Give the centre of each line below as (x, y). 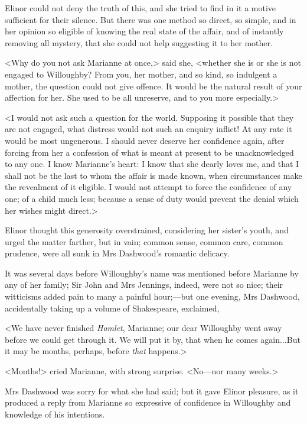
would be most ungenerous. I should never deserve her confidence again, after (145, 140)
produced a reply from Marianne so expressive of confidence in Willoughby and (148, 402)
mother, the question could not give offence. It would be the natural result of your (153, 86)
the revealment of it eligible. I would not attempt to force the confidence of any (148, 187)
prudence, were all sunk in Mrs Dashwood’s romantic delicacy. (117, 253)
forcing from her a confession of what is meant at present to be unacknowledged (149, 152)
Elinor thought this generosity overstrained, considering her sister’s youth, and (147, 230)
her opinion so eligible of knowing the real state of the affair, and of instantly (144, 31)
